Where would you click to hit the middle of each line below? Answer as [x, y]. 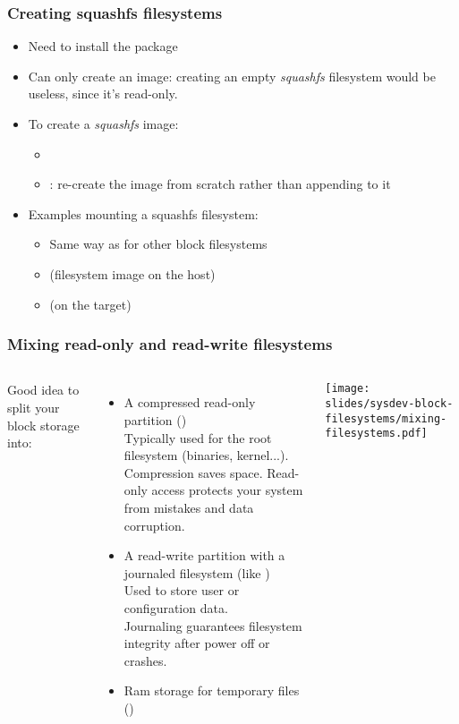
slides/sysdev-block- [389, 404]
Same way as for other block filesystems [158, 244]
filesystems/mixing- [386, 418]
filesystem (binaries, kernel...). [206, 455]
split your [34, 407]
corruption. [154, 525]
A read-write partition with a [204, 555]
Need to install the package [103, 46]
